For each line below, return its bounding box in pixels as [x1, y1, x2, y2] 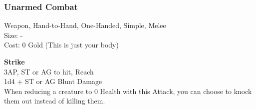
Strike [4, 56, 25, 66]
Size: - [4, 29, 23, 40]
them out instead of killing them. [4, 95, 105, 106]
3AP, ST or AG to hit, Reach [4, 66, 94, 76]
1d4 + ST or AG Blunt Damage [4, 76, 102, 86]
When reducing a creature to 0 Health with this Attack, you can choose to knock [4, 85, 252, 96]
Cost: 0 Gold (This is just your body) [4, 39, 119, 50]
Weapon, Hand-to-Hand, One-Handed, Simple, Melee [4, 20, 166, 30]
